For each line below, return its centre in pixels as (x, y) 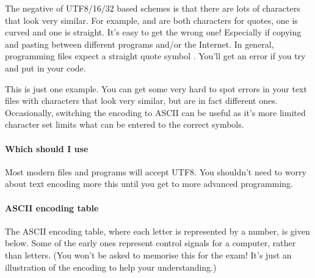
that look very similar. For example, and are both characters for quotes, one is (151, 20)
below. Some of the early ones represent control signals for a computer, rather (150, 243)
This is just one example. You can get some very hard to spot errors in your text (156, 88)
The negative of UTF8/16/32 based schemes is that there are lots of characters (153, 8)
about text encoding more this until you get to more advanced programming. (149, 184)
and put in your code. (45, 68)
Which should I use (47, 148)
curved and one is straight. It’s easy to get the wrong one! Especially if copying (153, 32)
